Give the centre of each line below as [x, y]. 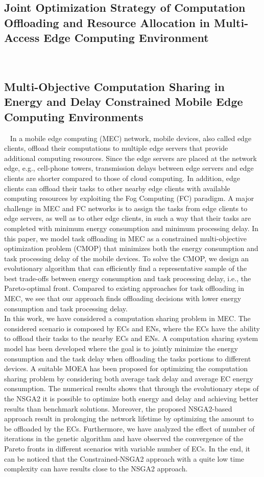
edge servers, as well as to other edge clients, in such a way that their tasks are [128, 218]
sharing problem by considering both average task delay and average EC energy [129, 378]
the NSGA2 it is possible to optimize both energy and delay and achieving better [131, 398]
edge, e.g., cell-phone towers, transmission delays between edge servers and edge [129, 168]
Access [22, 38]
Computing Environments [74, 116]
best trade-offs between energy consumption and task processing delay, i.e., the [128, 278]
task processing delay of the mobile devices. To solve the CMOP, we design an [126, 258]
